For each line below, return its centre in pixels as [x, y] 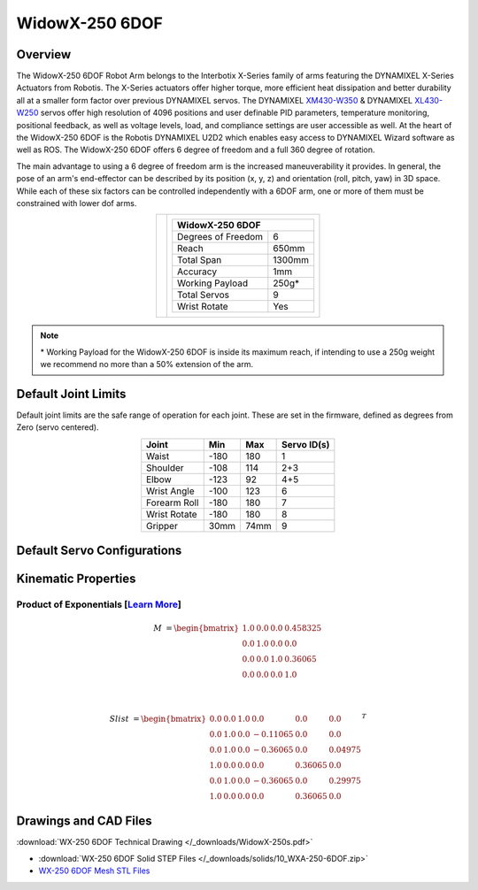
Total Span [200, 260]
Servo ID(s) [306, 444]
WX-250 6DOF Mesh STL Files [94, 871]
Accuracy [197, 272]
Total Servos [204, 295]
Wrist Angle [170, 491]
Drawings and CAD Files [84, 821]
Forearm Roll [173, 503]
